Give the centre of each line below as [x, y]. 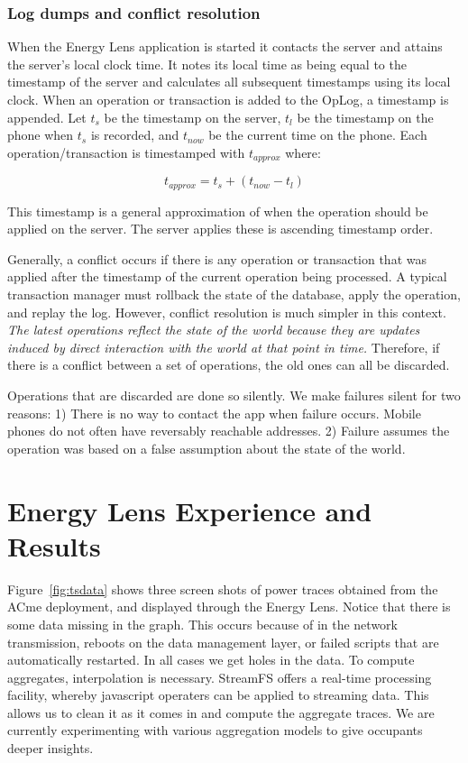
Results [54, 545]
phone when [41, 135]
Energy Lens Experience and [190, 510]
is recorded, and [135, 135]
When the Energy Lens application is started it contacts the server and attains [225, 46]
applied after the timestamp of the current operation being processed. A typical [227, 276]
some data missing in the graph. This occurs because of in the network [202, 624]
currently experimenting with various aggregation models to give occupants [215, 730]
